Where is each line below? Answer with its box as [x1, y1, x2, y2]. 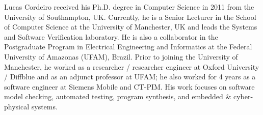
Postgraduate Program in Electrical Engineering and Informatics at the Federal [4, 41, 252, 52]
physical [4, 101, 30, 111]
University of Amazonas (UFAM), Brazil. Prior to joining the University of [4, 51, 238, 62]
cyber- [233, 91, 253, 102]
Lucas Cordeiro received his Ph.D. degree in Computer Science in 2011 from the [4, 2, 254, 12]
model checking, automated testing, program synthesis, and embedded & [4, 91, 231, 102]
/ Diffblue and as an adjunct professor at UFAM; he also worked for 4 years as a [4, 71, 256, 82]
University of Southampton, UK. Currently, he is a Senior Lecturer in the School [4, 11, 256, 22]
